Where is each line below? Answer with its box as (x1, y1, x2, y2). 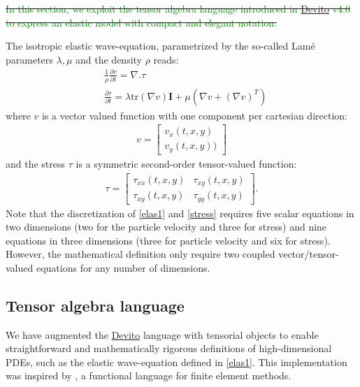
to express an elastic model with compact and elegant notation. (6, 15, 277, 29)
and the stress (6, 156, 66, 170)
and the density (75, 52, 142, 66)
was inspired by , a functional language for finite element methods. (6, 368, 291, 383)
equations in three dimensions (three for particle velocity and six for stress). (6, 233, 331, 247)
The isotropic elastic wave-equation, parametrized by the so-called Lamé (6, 38, 315, 53)
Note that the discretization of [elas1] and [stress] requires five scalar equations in (6, 205, 354, 220)
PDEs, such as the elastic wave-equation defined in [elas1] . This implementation (6, 354, 347, 369)
